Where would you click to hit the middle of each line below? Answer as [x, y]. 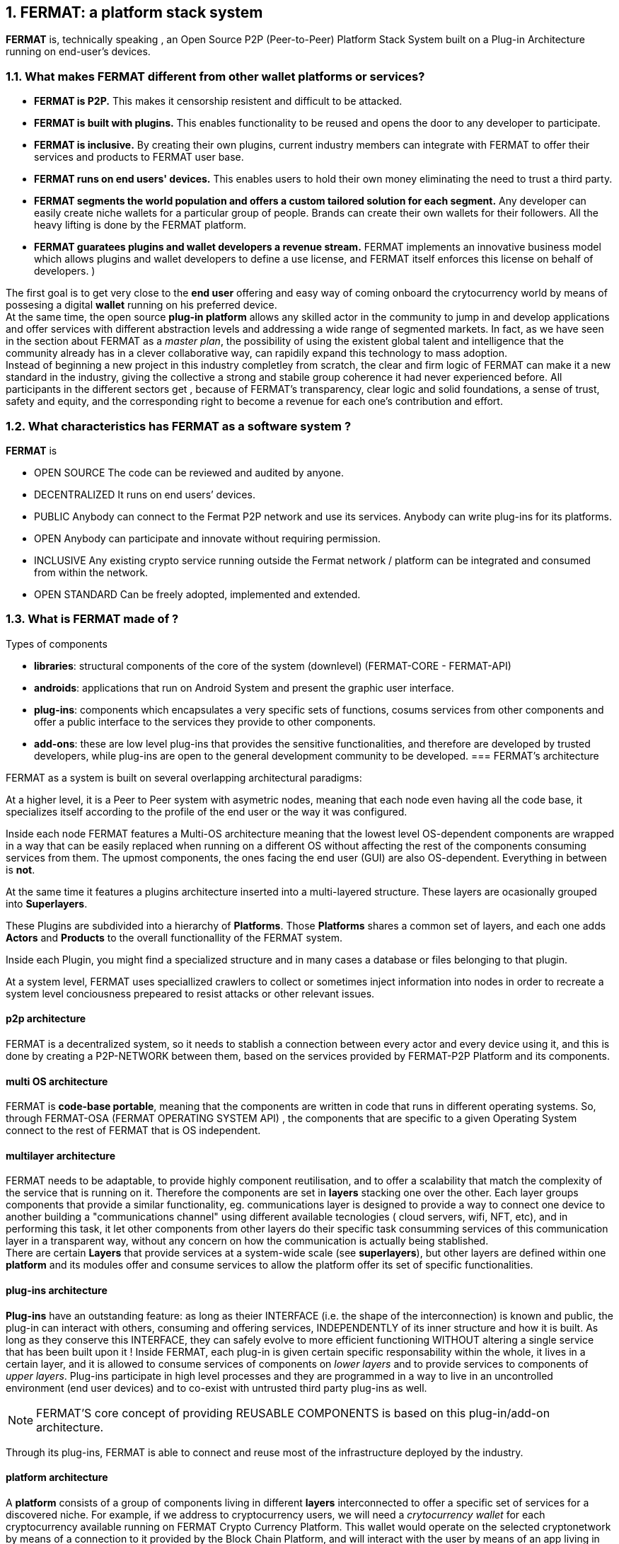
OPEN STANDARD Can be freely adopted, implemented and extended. [197, 594]
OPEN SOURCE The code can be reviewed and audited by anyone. [189, 472]
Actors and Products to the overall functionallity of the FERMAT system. [174, 937]
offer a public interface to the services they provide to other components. [205, 721]
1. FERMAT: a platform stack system [134, 12]
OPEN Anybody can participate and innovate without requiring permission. [207, 538]
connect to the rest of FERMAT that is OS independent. [133, 1131]
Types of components [57, 644]
